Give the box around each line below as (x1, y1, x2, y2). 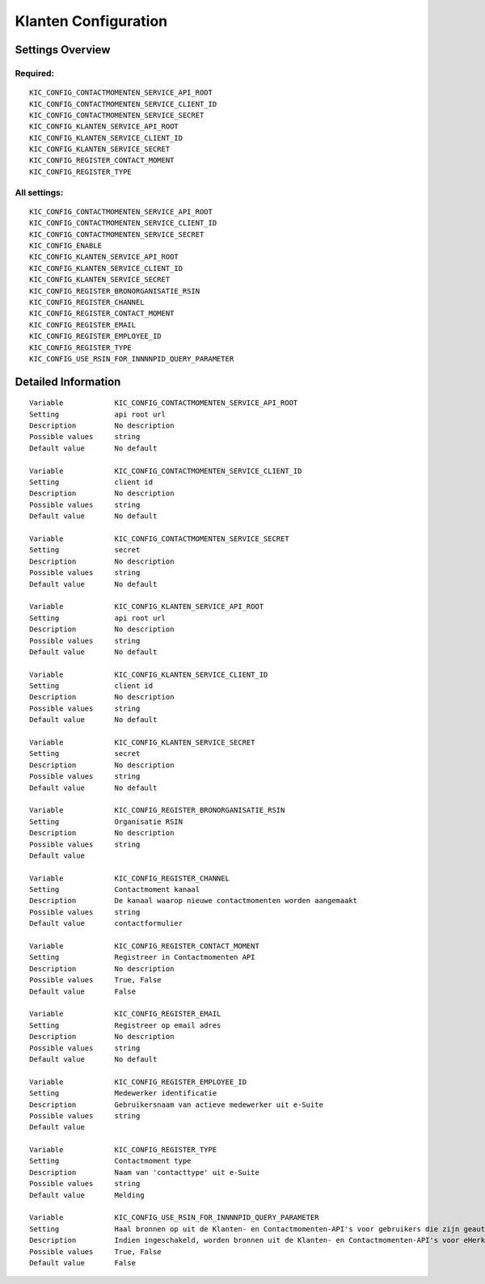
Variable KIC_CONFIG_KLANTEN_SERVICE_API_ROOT (29, 602, 264, 611)
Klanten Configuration (15, 12, 168, 30)
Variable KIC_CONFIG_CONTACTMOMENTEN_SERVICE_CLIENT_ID (29, 466, 302, 475)
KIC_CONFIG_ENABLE (29, 241, 103, 250)
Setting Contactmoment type (29, 1156, 192, 1166)
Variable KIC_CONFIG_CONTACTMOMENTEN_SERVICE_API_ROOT (29, 399, 298, 408)
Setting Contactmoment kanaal (29, 885, 200, 894)
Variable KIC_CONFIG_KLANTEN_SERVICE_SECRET (29, 738, 255, 747)
